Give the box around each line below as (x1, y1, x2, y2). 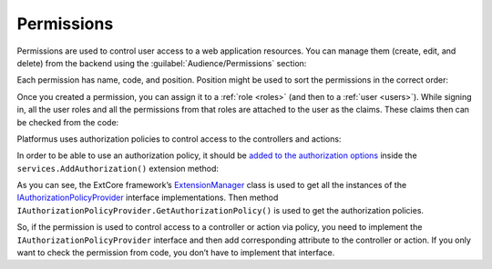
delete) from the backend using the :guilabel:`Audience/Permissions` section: (16, 57, 307, 68)
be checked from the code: (16, 116, 119, 127)
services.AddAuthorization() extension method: (16, 163, 219, 174)
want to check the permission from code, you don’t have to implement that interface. (16, 247, 335, 258)
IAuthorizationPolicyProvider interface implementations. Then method (16, 192, 279, 204)
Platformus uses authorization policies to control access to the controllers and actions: (16, 133, 342, 144)
